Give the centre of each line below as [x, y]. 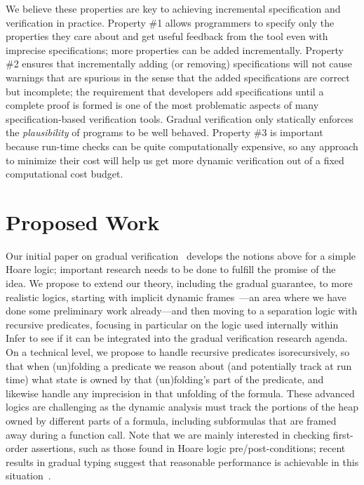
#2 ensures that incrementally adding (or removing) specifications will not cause [179, 64]
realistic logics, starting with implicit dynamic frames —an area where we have [176, 297]
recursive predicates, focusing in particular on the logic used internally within [172, 324]
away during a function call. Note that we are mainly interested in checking [168, 434]
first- [343, 434]
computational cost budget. [65, 174]
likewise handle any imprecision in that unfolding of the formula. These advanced [180, 393]
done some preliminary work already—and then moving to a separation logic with [182, 311]
